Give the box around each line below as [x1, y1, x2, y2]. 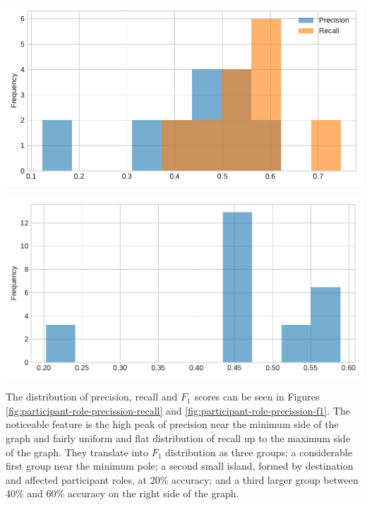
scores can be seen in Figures [194, 389, 320, 404]
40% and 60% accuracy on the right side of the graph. [6, 486, 239, 501]
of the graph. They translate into [6, 444, 149, 459]
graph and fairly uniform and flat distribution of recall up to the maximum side [6, 430, 351, 445]
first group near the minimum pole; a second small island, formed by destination [6, 458, 354, 473]
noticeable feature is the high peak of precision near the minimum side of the [6, 417, 339, 432]
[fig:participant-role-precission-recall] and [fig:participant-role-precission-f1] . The [6, 403, 350, 417]
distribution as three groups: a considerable [165, 444, 352, 459]
